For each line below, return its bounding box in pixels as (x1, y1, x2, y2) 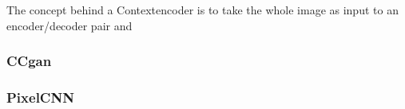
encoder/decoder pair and (6, 17, 133, 33)
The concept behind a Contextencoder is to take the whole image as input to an (6, 2, 399, 18)
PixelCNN (6, 87, 74, 107)
